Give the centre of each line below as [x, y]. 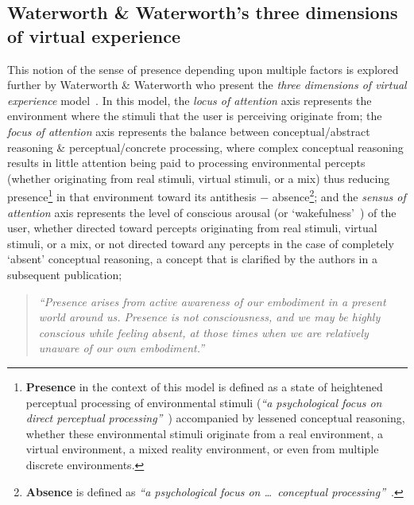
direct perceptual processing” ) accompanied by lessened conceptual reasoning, [215, 418]
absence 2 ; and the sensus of [339, 195]
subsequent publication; [65, 274]
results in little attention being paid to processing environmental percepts [186, 163]
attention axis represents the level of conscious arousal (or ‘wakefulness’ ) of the [202, 212]
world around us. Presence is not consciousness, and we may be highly [209, 317]
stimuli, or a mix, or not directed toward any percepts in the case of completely [201, 243]
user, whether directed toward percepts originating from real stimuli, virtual [192, 228]
